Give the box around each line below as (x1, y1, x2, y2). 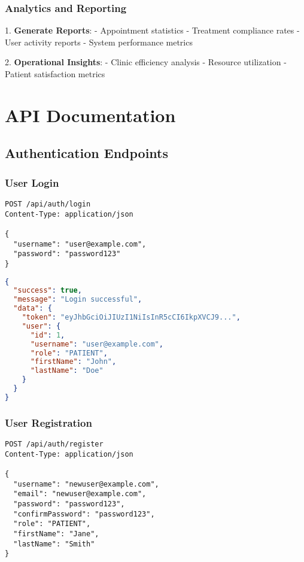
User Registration (5, 415, 92, 430)
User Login (5, 175, 59, 190)
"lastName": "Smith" (13, 539, 95, 548)
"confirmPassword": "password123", (13, 509, 155, 518)
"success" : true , (13, 286, 82, 295)
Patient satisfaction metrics (5, 68, 105, 80)
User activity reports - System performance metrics (5, 35, 193, 48)
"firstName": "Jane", (13, 529, 99, 538)
